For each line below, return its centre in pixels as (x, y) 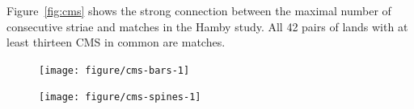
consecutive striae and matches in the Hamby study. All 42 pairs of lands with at (207, 26)
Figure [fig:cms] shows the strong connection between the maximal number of (199, 10)
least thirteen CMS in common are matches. (116, 42)
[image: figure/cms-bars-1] (114, 70)
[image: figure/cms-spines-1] (120, 97)
